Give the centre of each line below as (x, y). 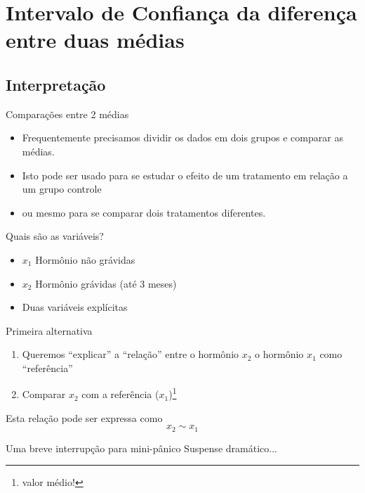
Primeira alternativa (49, 330)
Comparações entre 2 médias (67, 114)
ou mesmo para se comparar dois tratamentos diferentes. (144, 212)
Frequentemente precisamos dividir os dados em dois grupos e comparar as (182, 137)
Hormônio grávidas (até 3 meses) (106, 283)
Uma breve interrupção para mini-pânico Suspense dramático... (141, 448)
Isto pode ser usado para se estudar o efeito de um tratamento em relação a (185, 175)
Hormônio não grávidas (85, 259)
